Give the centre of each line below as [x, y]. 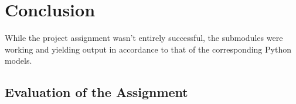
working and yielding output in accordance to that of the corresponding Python [148, 49]
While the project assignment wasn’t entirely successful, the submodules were [144, 38]
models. [18, 60]
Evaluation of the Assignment [96, 92]
